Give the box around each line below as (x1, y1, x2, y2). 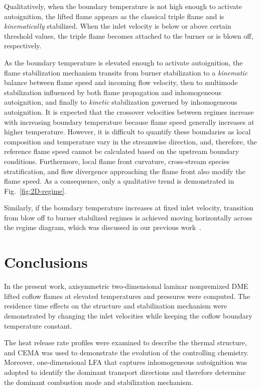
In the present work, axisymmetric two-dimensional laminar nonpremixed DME (4, 281, 248, 291)
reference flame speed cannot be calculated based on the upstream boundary (4, 146, 239, 157)
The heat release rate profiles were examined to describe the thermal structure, (4, 337, 247, 348)
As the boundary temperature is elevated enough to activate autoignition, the (4, 57, 243, 67)
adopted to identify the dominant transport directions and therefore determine (4, 366, 246, 377)
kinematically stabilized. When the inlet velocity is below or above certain (4, 21, 231, 31)
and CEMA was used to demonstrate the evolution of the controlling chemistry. (4, 347, 249, 357)
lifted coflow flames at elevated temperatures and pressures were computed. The (4, 290, 250, 301)
